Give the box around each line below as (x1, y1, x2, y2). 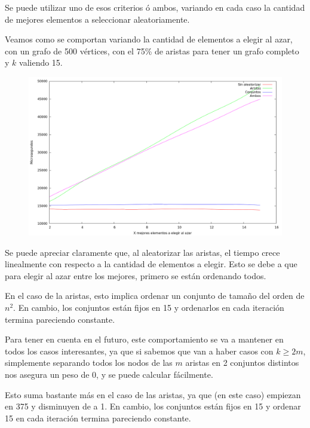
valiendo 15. (19, 56, 63, 69)
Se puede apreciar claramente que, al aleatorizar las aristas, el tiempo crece (5, 246, 280, 258)
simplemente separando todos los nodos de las (5, 356, 173, 369)
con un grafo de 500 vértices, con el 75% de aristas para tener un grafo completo (5, 44, 299, 57)
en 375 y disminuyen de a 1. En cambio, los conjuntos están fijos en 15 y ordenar (5, 400, 301, 412)
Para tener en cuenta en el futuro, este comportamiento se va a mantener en (5, 333, 284, 346)
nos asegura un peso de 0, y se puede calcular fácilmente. (5, 368, 213, 380)
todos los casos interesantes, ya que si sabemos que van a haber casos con (5, 344, 274, 357)
